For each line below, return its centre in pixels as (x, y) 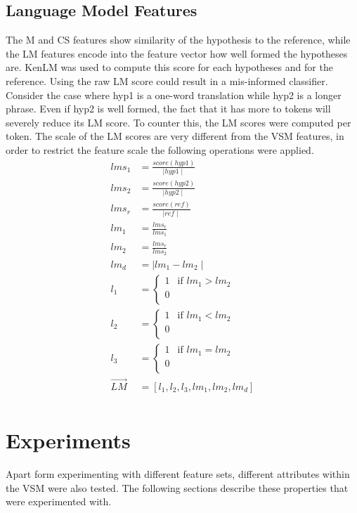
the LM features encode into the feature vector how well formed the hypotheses (177, 53)
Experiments (68, 440)
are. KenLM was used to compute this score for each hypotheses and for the (169, 67)
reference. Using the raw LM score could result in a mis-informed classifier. (167, 80)
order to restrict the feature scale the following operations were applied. (160, 149)
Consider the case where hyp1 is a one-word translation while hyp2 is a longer (174, 95)
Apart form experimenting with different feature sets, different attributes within (178, 474)
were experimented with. (59, 501)
